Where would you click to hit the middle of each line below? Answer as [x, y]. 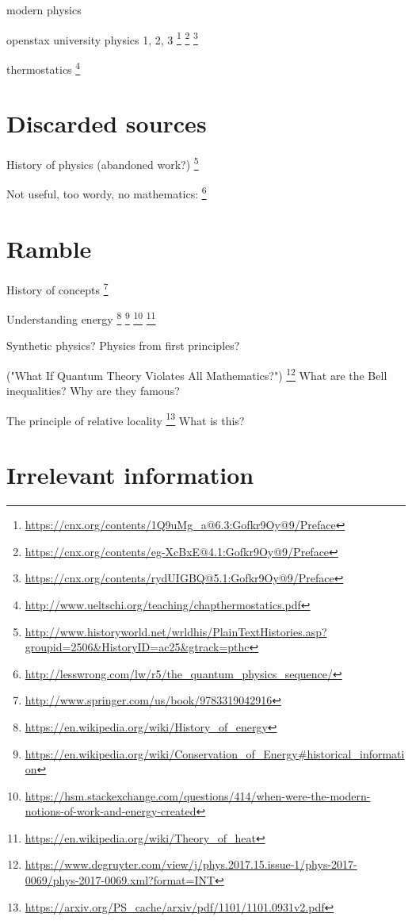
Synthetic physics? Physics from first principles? [123, 345]
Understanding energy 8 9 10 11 [81, 318]
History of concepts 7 [57, 288]
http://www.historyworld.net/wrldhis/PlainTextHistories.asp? [176, 631]
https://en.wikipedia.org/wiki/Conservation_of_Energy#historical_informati [215, 753]
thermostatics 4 [44, 67]
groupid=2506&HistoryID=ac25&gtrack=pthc [137, 647]
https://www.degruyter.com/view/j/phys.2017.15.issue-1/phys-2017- [191, 864]
